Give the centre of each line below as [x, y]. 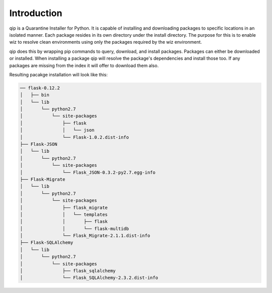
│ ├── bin [35, 95]
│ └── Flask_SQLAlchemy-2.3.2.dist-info [89, 278]
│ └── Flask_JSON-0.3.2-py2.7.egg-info [88, 172]
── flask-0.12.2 [40, 88]
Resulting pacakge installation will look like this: [58, 74]
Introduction [36, 13]
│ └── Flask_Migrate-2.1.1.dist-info [85, 236]
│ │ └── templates [64, 214]
